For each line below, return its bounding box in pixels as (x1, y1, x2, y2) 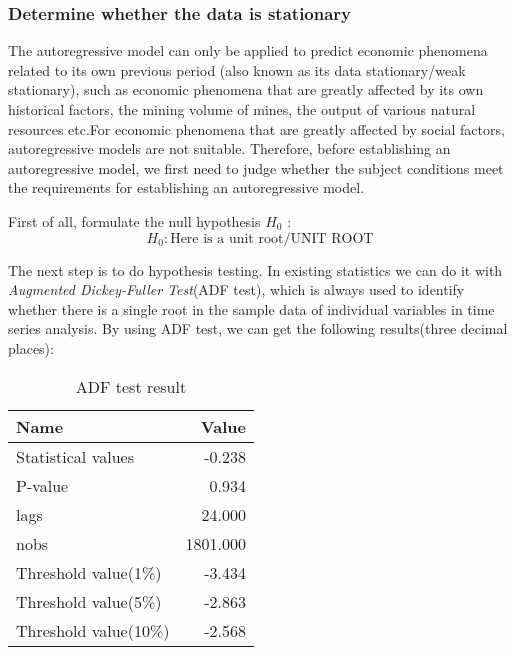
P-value (16, 473, 69, 497)
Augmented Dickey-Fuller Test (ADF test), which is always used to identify (8, 279, 465, 300)
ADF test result (75, 374, 187, 398)
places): (8, 337, 54, 358)
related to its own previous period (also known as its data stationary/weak (8, 59, 466, 80)
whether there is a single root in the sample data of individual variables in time (8, 298, 495, 319)
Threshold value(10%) (16, 618, 170, 642)
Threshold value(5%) (16, 589, 162, 613)
